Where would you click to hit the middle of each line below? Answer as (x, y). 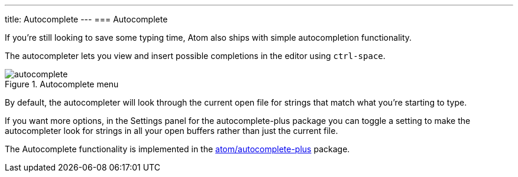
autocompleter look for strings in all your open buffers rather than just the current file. (171, 131)
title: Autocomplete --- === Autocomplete (86, 19)
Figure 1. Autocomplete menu (62, 84)
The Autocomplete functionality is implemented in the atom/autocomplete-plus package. (177, 149)
